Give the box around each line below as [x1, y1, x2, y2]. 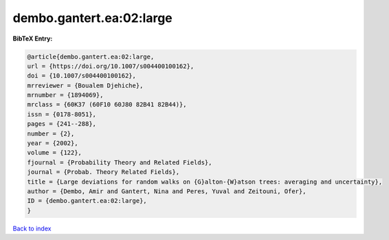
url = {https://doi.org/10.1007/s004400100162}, [27, 62, 194, 70]
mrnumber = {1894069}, [27, 91, 104, 99]
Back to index [12, 224, 52, 232]
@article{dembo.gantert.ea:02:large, [27, 52, 155, 61]
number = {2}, [27, 129, 75, 138]
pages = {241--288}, [27, 120, 96, 128]
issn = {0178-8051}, [27, 110, 96, 118]
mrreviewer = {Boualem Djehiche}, [27, 81, 144, 89]
